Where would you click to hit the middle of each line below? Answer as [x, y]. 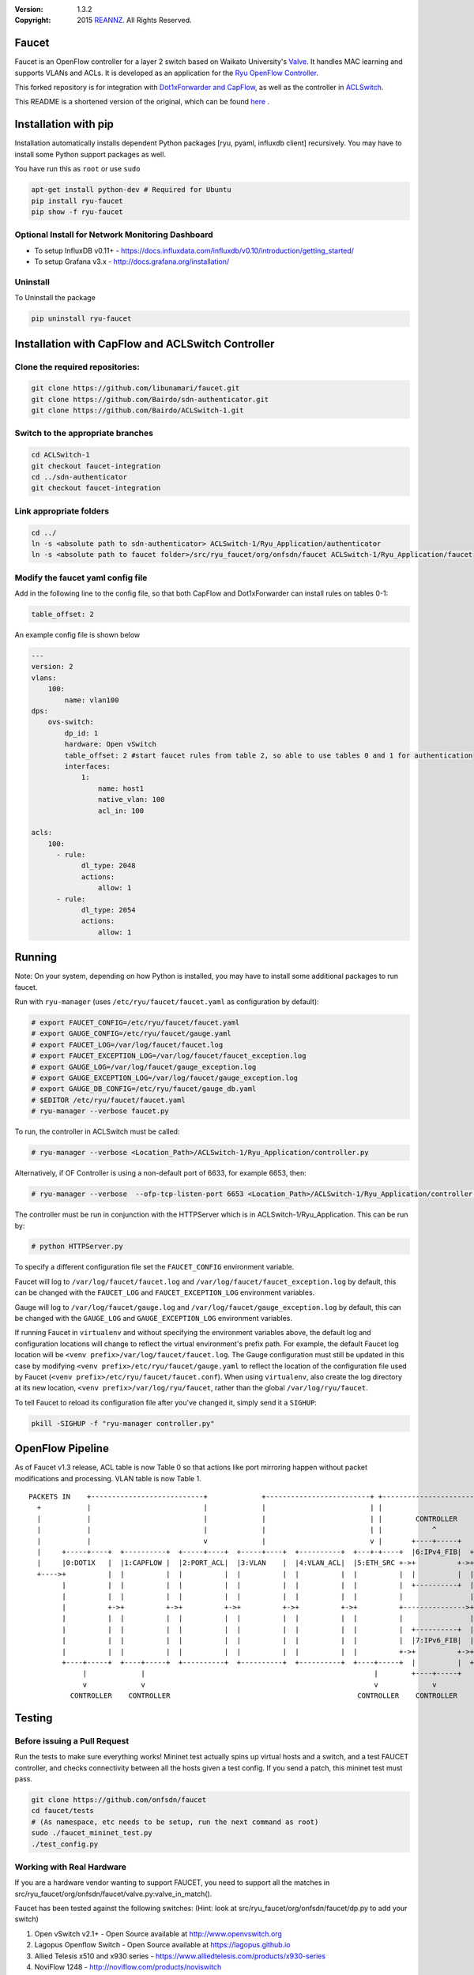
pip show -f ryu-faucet [77, 212]
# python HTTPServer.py [77, 1247]
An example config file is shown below [77, 635]
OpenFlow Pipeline [62, 1448]
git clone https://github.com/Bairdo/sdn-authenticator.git [150, 399]
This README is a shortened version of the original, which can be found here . [142, 102]
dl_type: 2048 [108, 866]
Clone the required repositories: [77, 367]
